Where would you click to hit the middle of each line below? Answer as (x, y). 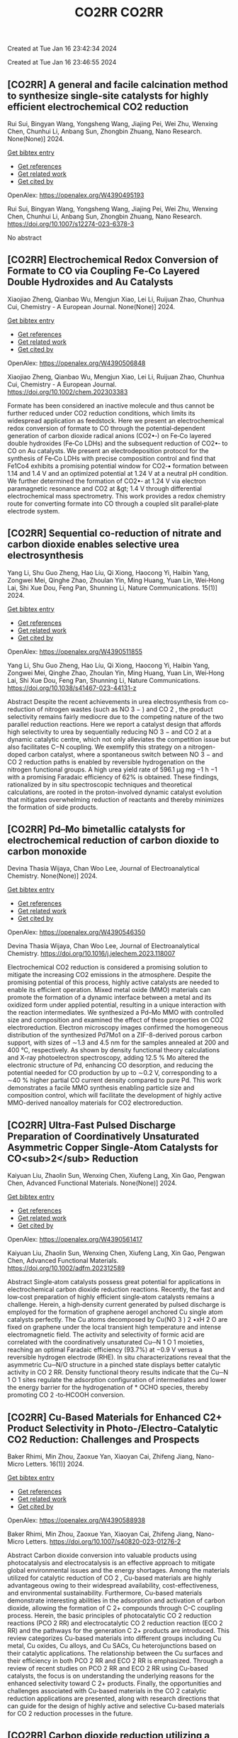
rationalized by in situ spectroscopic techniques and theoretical (100, 784)
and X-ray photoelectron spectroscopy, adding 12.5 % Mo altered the (108, 1058)
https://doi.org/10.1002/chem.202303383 (68, 391)
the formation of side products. (52, 807)
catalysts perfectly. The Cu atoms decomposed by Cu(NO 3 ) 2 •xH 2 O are (118, 1320)
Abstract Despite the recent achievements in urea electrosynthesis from (112, 701)
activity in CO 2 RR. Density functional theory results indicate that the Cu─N (118, 1372)
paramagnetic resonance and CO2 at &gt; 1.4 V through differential (104, 488)
